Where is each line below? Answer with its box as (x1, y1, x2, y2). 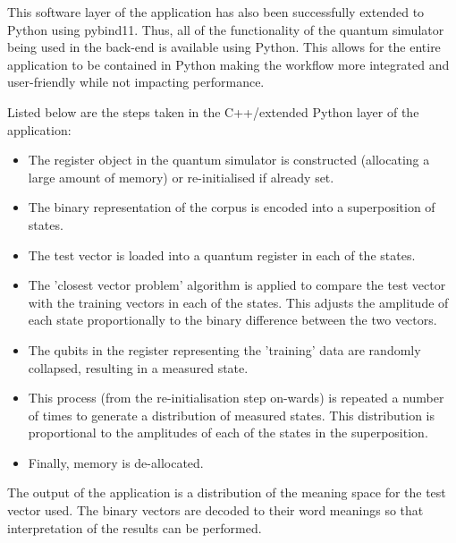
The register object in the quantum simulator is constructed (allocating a (28, 150, 430, 169)
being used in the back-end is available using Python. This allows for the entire (7, 38, 441, 56)
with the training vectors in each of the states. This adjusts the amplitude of (28, 293, 449, 311)
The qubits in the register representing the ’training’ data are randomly (28, 340, 421, 359)
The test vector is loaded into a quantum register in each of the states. (28, 245, 416, 264)
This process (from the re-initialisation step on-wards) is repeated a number (28, 388, 444, 407)
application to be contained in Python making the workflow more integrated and (7, 55, 450, 73)
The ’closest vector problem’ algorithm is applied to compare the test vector (28, 276, 446, 294)
